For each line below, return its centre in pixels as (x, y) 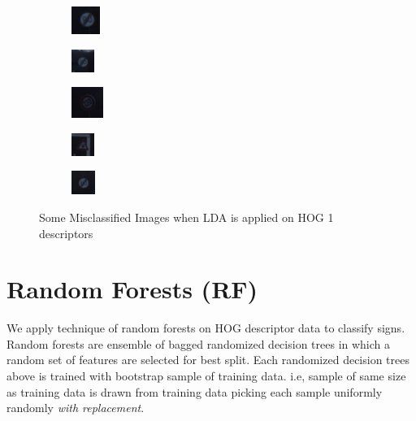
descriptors (66, 233)
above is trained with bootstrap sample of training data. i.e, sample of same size (206, 376)
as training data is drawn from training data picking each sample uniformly (195, 391)
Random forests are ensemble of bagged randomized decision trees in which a (199, 343)
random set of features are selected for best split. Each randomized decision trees (208, 360)
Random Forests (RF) (132, 289)
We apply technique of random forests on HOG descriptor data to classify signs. (206, 328)
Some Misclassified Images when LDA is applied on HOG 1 (186, 217)
